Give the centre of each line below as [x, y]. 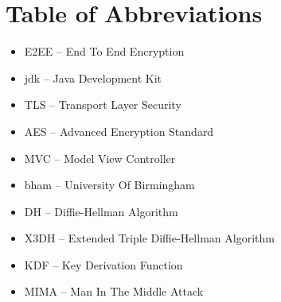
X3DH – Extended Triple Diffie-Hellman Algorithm [149, 238]
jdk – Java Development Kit [93, 77]
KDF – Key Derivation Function [103, 264]
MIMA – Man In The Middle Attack [114, 291]
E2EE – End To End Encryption [104, 51]
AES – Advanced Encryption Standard [119, 131]
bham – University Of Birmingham [109, 185]
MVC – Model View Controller [100, 158]
